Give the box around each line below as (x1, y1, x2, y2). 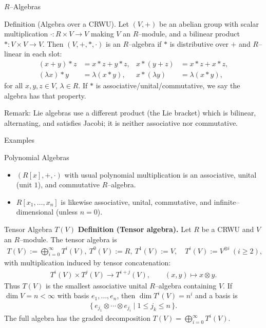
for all (4, 80, 23, 91)
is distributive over (169, 38, 229, 49)
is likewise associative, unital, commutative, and (61, 196, 212, 207)
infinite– (214, 196, 240, 207)
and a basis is (195, 290, 238, 301)
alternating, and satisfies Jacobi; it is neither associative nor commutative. (4, 117, 238, 128)
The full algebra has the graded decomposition (4, 313, 150, 323)
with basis (57, 290, 89, 301)
